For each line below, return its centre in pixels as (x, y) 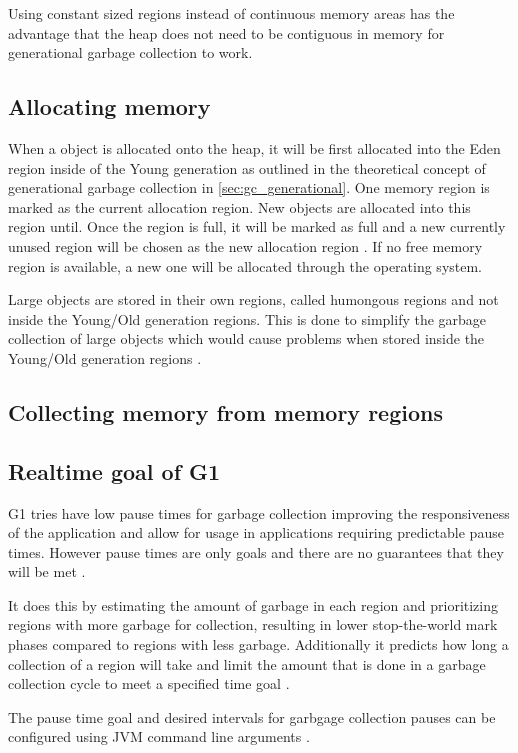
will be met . (47, 571)
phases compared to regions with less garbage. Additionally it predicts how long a (258, 644)
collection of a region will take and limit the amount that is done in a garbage (247, 663)
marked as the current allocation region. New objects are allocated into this (239, 206)
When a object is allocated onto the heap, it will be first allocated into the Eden (254, 147)
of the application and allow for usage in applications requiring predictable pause (256, 532)
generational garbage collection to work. (130, 52)
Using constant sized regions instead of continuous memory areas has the (231, 13)
